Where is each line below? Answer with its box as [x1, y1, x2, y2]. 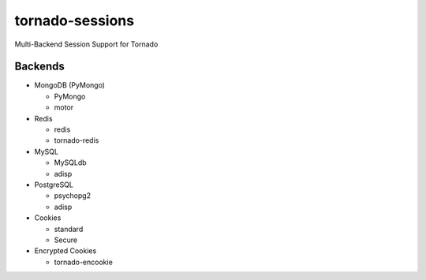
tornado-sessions [14, 12, 134, 29]
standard [54, 224, 84, 233]
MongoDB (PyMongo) [34, 80, 106, 90]
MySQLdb [54, 158, 87, 167]
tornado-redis [54, 136, 99, 145]
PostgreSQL [34, 180, 74, 189]
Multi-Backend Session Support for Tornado [14, 39, 159, 49]
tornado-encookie [54, 257, 114, 267]
